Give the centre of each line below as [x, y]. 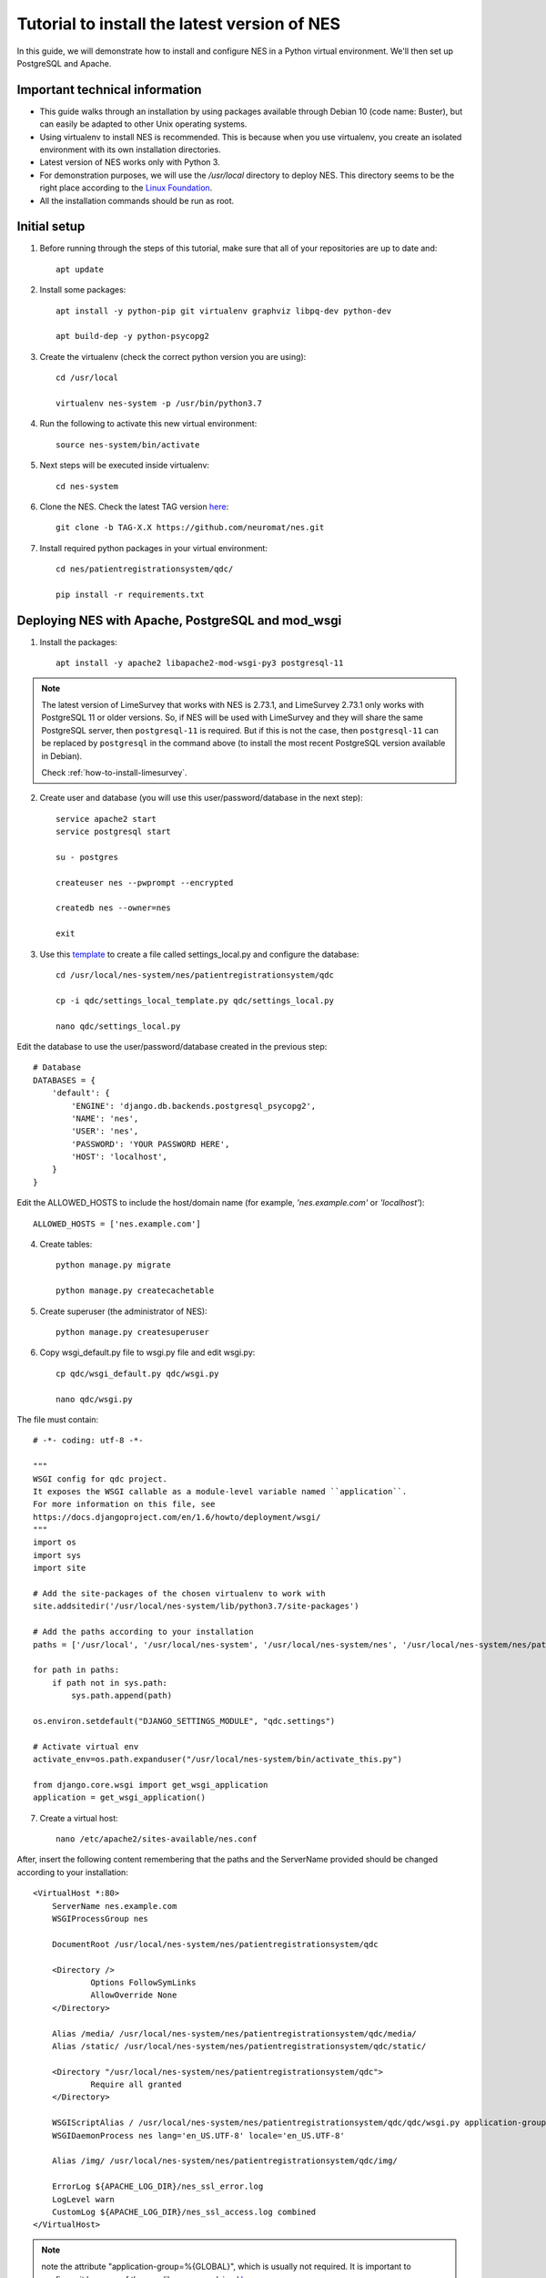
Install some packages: [83, 290]
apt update [80, 269]
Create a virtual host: [79, 1818]
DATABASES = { [64, 1080]
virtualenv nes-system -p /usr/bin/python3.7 [159, 403]
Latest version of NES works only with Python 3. [130, 162]
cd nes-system [87, 486]
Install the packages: [78, 641]
